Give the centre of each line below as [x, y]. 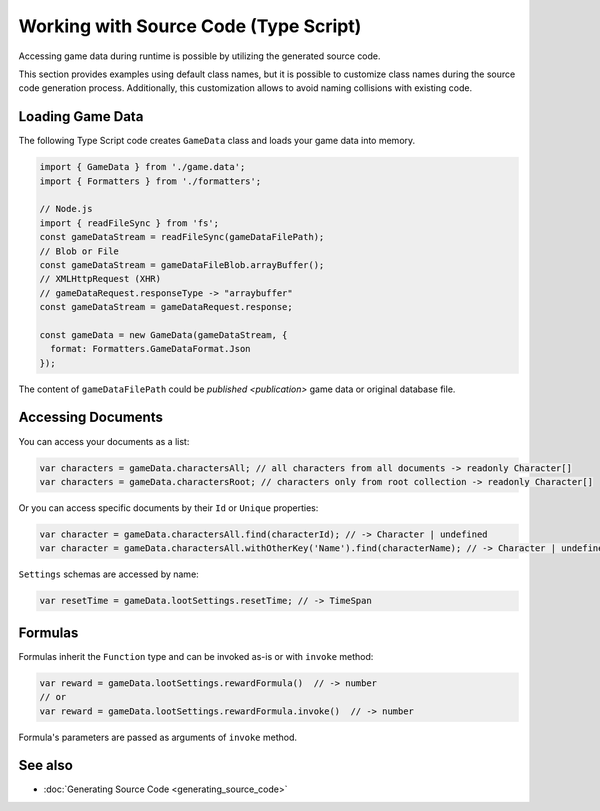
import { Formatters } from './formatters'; [150, 181]
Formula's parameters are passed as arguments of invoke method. [158, 737]
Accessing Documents [91, 417]
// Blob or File [79, 251]
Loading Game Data [81, 116]
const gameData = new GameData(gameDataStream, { [163, 334]
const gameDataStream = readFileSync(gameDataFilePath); [182, 237]
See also [46, 765]
